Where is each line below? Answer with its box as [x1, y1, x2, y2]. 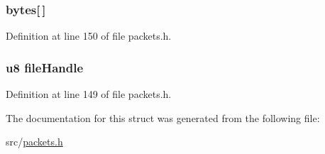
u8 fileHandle [6, 58, 84, 76]
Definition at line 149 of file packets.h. [6, 87, 172, 101]
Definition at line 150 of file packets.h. [6, 28, 172, 43]
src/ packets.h [6, 134, 63, 149]
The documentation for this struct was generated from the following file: [6, 110, 320, 125]
